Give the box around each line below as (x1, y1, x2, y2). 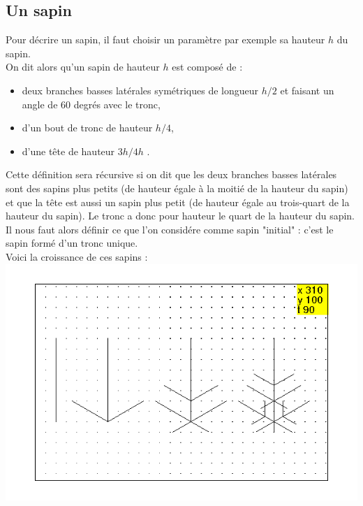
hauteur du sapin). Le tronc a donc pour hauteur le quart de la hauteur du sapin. (6, 208, 355, 223)
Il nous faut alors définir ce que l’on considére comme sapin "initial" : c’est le (6, 222, 334, 236)
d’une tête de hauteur (22, 143, 115, 158)
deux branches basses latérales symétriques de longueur (22, 82, 259, 97)
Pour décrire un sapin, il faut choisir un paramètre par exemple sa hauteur (6, 32, 325, 47)
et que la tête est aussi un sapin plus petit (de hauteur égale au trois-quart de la (6, 194, 350, 209)
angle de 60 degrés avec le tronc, (22, 96, 161, 111)
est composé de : (172, 59, 243, 74)
